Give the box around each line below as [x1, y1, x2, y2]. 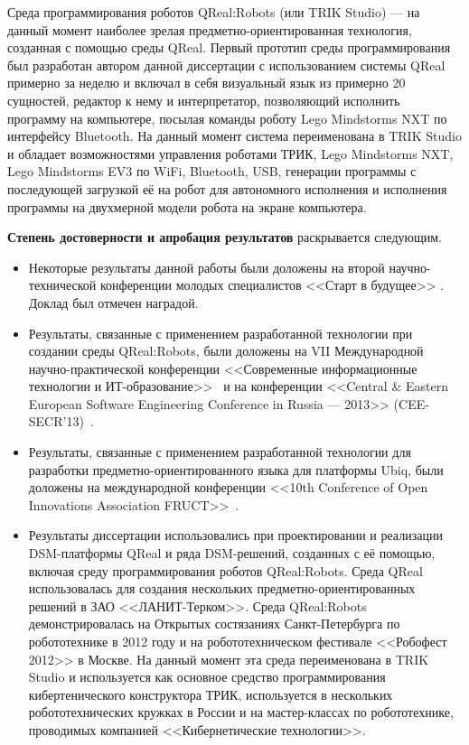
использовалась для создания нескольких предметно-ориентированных [28, 579, 416, 598]
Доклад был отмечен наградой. [28, 293, 199, 312]
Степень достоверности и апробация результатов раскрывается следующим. [7, 228, 442, 247]
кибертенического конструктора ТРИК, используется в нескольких [28, 684, 393, 703]
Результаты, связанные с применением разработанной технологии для [28, 442, 411, 461]
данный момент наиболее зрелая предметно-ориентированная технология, [7, 20, 412, 39]
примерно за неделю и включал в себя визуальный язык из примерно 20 [7, 73, 406, 92]
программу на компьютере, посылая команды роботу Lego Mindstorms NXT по [7, 108, 447, 127]
